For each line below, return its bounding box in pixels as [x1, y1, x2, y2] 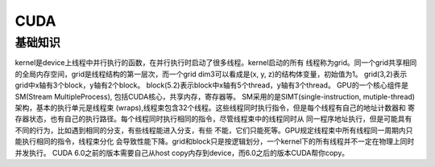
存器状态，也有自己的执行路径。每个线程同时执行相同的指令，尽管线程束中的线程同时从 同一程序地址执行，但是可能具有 [14, 114, 412, 124]
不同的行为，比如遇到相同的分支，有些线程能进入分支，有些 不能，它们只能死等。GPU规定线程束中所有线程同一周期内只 [14, 125, 413, 135]
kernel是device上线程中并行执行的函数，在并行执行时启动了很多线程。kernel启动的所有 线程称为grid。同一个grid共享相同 [14, 58, 417, 67]
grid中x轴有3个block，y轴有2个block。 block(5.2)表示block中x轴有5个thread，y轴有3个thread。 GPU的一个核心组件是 [14, 80, 408, 90]
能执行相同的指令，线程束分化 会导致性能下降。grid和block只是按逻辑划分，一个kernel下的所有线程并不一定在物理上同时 [14, 136, 415, 146]
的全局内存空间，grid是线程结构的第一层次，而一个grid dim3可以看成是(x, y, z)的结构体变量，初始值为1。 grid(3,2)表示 [14, 69, 408, 79]
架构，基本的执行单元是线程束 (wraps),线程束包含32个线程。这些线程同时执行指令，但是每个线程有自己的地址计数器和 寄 [14, 103, 415, 112]
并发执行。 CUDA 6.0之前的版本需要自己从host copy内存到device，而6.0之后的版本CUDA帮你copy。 [14, 148, 350, 157]
